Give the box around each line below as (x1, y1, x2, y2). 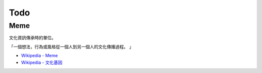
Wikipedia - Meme (21, 53, 58, 58)
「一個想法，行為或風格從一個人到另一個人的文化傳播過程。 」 (9, 44, 133, 49)
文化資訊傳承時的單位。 (9, 35, 56, 41)
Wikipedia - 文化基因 (21, 59, 63, 65)
